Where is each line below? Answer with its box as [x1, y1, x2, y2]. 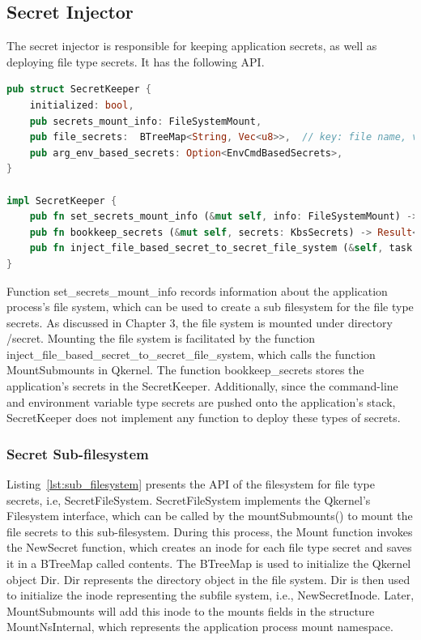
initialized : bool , [29, 99, 134, 111]
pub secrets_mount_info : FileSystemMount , [29, 115, 262, 127]
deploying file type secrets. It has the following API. [6, 53, 265, 70]
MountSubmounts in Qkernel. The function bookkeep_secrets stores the [6, 361, 364, 378]
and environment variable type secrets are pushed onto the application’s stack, [6, 393, 396, 410]
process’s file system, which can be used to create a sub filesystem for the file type [6, 298, 414, 315]
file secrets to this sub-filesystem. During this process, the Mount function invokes [6, 523, 413, 540]
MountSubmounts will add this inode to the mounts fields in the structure [6, 602, 375, 619]
